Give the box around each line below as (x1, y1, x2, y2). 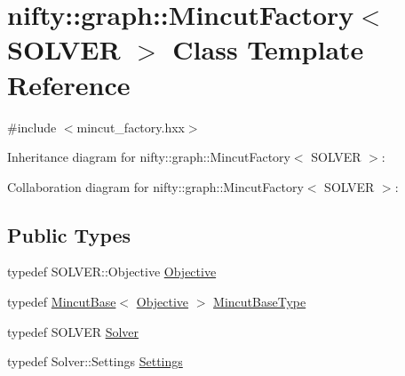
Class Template (172, 31, 364, 68)
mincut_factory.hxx (76, 117, 185, 136)
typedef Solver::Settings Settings (7, 352, 183, 371)
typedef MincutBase (7, 292, 116, 311)
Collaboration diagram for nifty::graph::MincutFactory (7, 177, 304, 196)
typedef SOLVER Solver (7, 322, 139, 340)
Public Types (7, 220, 131, 248)
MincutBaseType (213, 292, 306, 311)
